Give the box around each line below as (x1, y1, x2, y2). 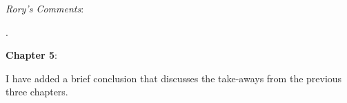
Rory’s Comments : (6, 1, 84, 15)
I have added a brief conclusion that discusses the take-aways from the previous (6, 71, 342, 85)
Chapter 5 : (6, 48, 57, 62)
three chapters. (6, 84, 68, 99)
